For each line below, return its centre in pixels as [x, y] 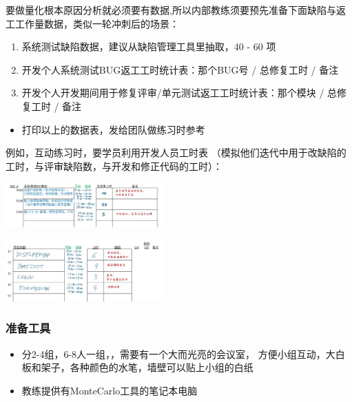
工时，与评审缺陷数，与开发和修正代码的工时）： [114, 166]
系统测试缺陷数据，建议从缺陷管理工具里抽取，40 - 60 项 [149, 46]
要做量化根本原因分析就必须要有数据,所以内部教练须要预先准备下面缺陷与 [171, 10]
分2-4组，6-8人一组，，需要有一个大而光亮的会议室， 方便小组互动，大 [178, 353]
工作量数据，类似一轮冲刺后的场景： [97, 23]
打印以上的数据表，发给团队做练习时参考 [113, 129]
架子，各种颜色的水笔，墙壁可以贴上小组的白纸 [147, 367]
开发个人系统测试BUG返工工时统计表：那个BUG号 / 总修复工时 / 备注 [180, 69]
